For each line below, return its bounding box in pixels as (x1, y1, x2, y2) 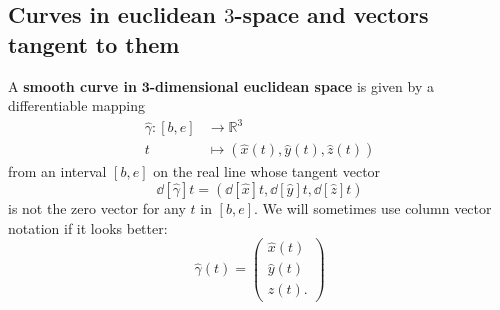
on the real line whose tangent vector (153, 161, 381, 182)
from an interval (8, 161, 107, 182)
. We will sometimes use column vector (254, 197, 492, 218)
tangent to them (8, 28, 180, 59)
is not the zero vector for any (8, 197, 186, 218)
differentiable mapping (8, 95, 145, 116)
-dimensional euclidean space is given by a (149, 75, 434, 96)
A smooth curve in (8, 75, 137, 96)
